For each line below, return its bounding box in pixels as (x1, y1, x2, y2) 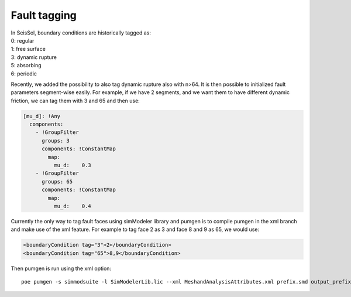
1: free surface (11, 46, 46, 53)
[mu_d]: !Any (23, 113, 61, 119)
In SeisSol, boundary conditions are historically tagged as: (11, 29, 152, 36)
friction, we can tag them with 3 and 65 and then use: (11, 97, 140, 104)
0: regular (11, 37, 35, 44)
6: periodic (11, 70, 37, 77)
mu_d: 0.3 (53, 162, 92, 168)
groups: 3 (42, 137, 70, 144)
